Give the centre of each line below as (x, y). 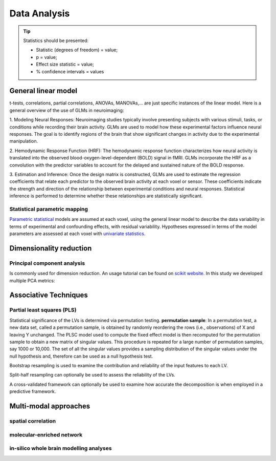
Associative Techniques (49, 295)
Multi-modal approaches (50, 406)
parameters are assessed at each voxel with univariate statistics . (77, 234)
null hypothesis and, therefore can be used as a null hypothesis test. (81, 356)
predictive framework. (33, 391)
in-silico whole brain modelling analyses (61, 448)
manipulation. (24, 141)
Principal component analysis (47, 263)
